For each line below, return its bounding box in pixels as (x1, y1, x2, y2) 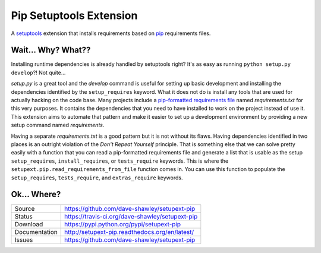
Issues (14, 236, 33, 244)
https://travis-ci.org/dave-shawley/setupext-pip (64, 213, 198, 221)
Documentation (14, 228, 58, 236)
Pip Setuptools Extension (11, 9, 138, 22)
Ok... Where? (11, 189, 61, 200)
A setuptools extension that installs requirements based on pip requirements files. (11, 30, 211, 37)
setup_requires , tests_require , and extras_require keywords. (11, 174, 183, 181)
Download (14, 220, 43, 229)
